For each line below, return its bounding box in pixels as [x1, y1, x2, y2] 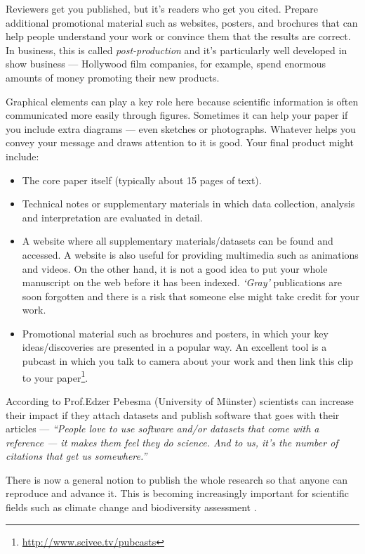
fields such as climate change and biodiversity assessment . [6, 500, 257, 515]
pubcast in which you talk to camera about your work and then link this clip [22, 354, 354, 368]
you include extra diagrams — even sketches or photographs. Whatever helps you [6, 121, 356, 136]
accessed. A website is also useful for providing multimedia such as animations [22, 247, 359, 262]
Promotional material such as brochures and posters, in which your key [22, 326, 328, 340]
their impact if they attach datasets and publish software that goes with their [6, 407, 340, 422]
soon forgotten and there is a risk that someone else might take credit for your [22, 288, 359, 303]
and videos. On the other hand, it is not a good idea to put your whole [22, 261, 328, 276]
